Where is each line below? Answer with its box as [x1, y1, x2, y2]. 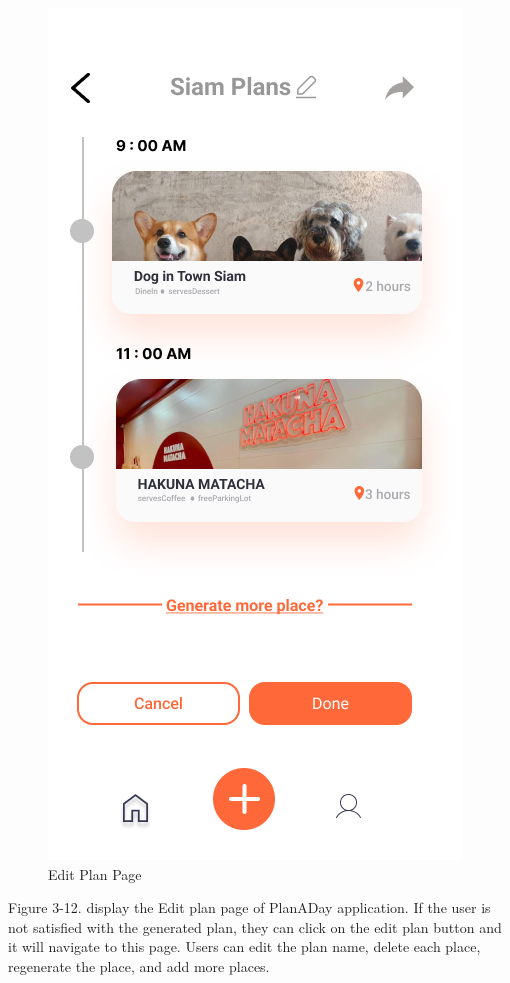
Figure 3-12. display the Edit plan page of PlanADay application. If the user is [8, 897, 491, 918]
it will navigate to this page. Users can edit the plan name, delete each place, [8, 936, 481, 957]
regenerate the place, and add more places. [8, 955, 270, 976]
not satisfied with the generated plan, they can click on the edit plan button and [8, 916, 502, 937]
